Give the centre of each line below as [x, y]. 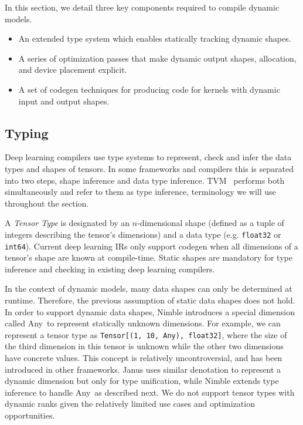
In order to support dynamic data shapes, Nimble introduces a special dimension [150, 311]
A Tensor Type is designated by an [67, 223]
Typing [27, 132]
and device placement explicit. [73, 70]
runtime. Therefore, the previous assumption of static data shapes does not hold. [150, 300]
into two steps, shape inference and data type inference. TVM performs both [145, 180]
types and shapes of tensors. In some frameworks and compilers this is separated [149, 168]
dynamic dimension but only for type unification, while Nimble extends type [142, 381]
